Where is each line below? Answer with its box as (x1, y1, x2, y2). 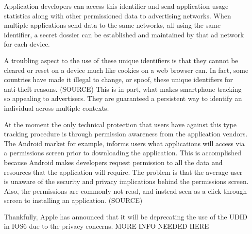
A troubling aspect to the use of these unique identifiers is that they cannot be (4, 55, 238, 65)
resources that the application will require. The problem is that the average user (4, 167, 243, 177)
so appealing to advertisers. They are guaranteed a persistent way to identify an (4, 93, 242, 103)
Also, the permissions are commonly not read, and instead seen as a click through (4, 185, 247, 196)
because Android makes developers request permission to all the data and (4, 157, 223, 167)
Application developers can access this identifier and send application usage (4, 1, 229, 11)
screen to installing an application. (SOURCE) (4, 195, 143, 205)
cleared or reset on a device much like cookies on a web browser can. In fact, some (4, 65, 249, 75)
